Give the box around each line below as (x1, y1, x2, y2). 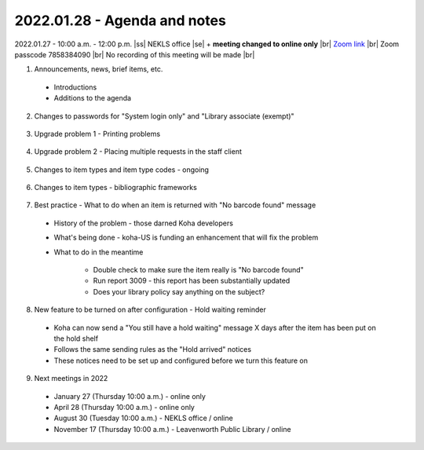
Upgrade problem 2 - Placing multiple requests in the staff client (34, 147, 243, 156)
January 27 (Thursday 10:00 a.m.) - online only (53, 391, 206, 401)
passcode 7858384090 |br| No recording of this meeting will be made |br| (14, 49, 255, 59)
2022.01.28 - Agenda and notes (14, 12, 227, 29)
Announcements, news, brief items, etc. (34, 64, 163, 74)
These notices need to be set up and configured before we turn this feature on (53, 356, 309, 365)
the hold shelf (53, 334, 98, 343)
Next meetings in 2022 (34, 374, 108, 383)
